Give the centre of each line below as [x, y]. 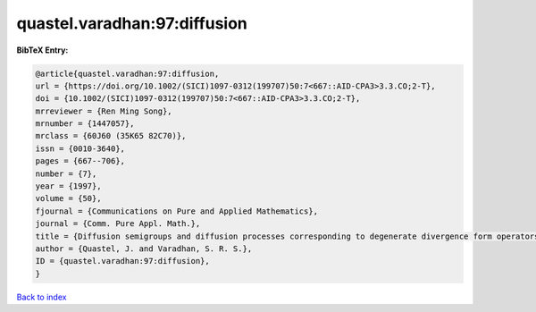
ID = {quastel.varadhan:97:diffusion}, [122, 261]
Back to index [42, 297]
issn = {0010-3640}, [80, 148]
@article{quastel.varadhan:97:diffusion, [127, 73]
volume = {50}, [68, 198]
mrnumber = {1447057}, [85, 124]
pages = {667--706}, [80, 161]
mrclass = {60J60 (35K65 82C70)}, [111, 136]
